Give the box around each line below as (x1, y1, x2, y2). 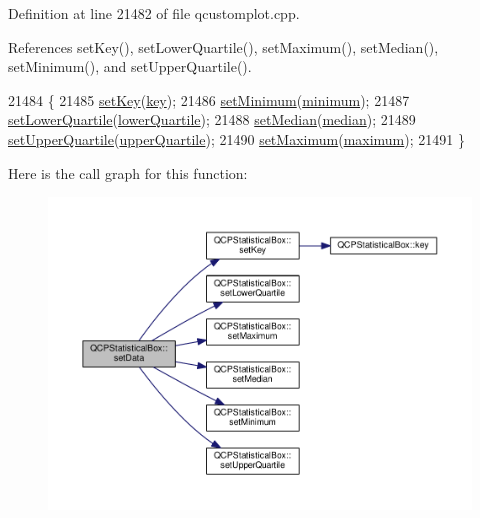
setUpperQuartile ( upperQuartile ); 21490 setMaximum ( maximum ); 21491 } (8, 128, 465, 149)
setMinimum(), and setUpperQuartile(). (8, 56, 252, 77)
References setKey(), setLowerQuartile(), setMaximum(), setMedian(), (8, 36, 439, 57)
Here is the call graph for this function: (8, 162, 248, 183)
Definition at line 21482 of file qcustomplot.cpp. (8, 3, 300, 23)
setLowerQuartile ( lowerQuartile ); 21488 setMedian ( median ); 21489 (8, 109, 416, 130)
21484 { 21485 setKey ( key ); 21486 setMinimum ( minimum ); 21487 (8, 89, 410, 110)
